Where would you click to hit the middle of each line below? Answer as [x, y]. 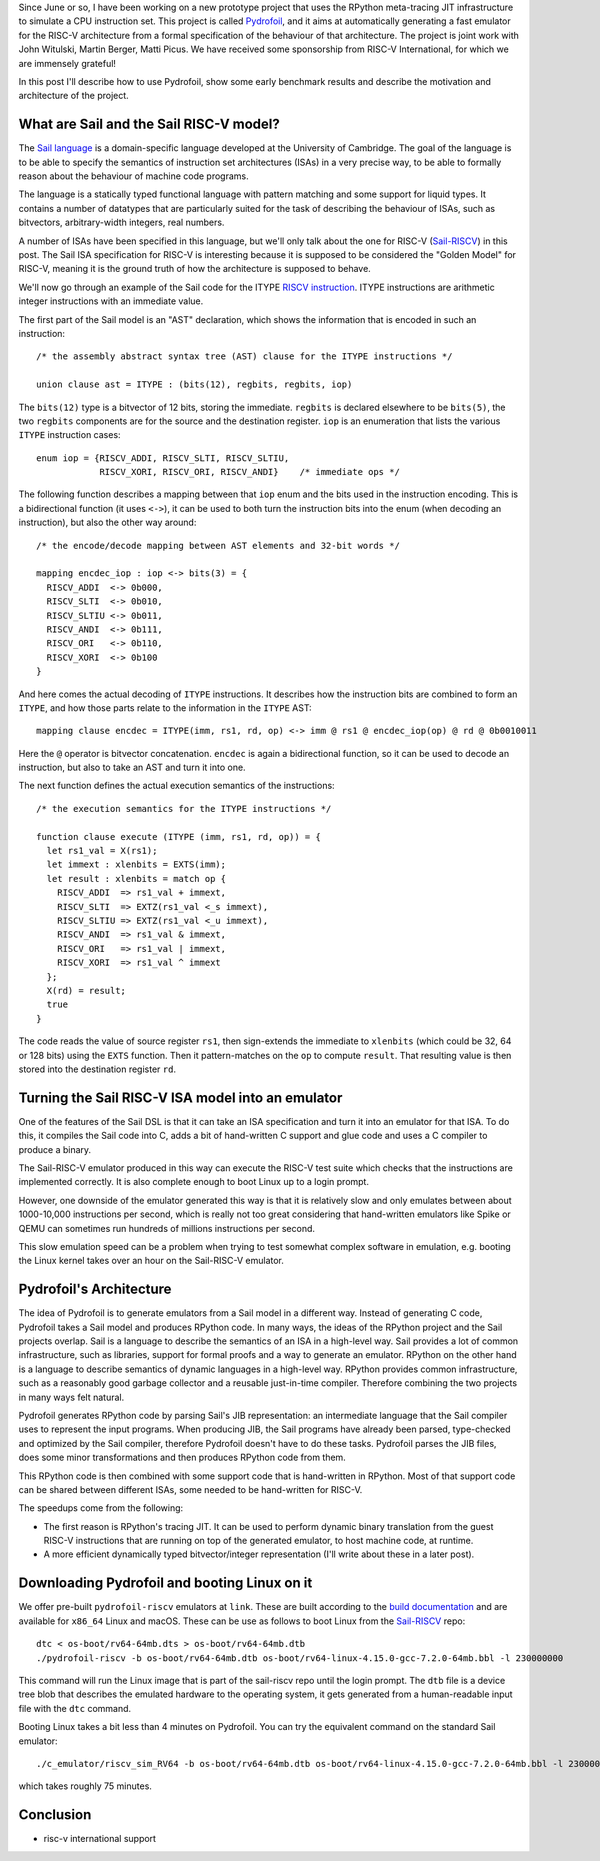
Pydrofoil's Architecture [95, 1289]
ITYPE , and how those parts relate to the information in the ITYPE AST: [165, 707]
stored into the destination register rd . [97, 1069]
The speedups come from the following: [101, 1508]
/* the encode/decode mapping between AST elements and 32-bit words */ [218, 545]
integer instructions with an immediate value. [111, 301]
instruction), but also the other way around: [107, 522]
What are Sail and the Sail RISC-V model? [149, 124]
